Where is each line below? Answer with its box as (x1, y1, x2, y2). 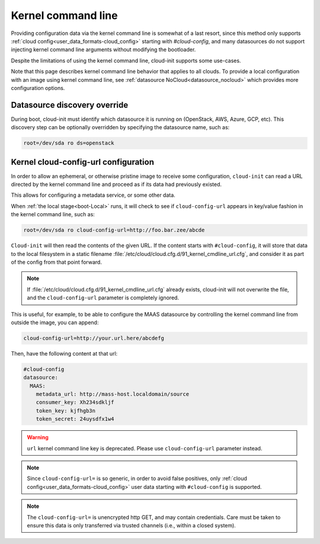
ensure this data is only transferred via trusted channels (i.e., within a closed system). (27, 521, 236, 529)
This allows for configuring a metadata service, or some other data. (11, 191, 176, 199)
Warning (27, 434, 49, 441)
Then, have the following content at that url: (11, 350, 118, 357)
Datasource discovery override (11, 100, 129, 110)
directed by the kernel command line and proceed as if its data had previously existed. (11, 181, 222, 188)
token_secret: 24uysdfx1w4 (36, 415, 115, 423)
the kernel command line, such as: (11, 211, 95, 218)
